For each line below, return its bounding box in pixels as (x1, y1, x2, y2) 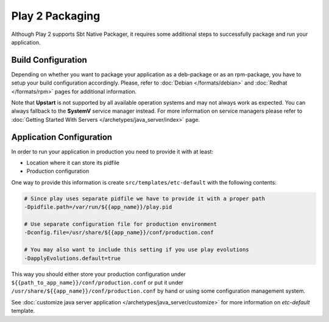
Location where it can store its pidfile (26, 159, 120, 167)
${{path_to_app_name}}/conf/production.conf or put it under (11, 279, 184, 286)
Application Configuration (11, 131, 113, 142)
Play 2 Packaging (11, 9, 101, 23)
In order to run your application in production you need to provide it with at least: (11, 148, 213, 155)
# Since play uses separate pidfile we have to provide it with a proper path (24, 195, 265, 202)
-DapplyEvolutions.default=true (24, 254, 121, 262)
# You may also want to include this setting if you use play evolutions (24, 247, 249, 253)
